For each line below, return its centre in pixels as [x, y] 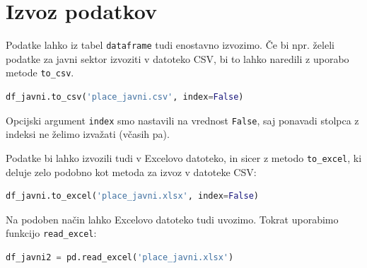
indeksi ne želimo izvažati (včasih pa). [88, 134]
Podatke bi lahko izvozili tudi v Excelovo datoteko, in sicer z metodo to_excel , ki [184, 157]
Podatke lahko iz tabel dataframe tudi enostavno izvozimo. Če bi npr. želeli [170, 45]
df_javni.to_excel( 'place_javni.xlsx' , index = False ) [132, 196]
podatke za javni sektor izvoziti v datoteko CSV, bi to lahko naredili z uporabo [177, 58]
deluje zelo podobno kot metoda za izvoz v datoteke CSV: [131, 171]
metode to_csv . [40, 72]
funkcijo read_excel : [51, 233]
